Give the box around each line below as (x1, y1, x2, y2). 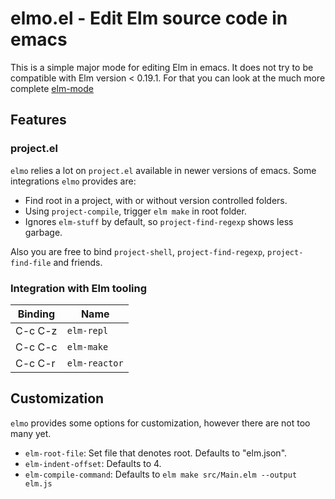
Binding (17, 307, 56, 321)
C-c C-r (15, 356, 56, 370)
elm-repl (66, 325, 109, 336)
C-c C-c (15, 340, 58, 354)
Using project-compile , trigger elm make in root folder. (24, 205, 247, 217)
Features (10, 112, 67, 129)
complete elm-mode (10, 82, 94, 94)
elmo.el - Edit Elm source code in (10, 7, 288, 30)
